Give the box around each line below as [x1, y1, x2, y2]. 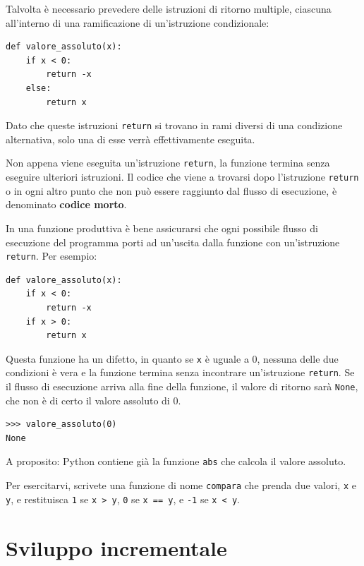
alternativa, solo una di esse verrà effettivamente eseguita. [6, 131, 255, 146]
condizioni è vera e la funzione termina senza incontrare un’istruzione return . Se [6, 365, 355, 380]
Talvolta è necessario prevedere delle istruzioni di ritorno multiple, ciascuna [6, 1, 332, 16]
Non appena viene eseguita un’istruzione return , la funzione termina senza [6, 155, 330, 170]
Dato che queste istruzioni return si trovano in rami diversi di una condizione [6, 118, 343, 133]
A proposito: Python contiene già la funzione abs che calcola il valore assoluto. [6, 454, 346, 469]
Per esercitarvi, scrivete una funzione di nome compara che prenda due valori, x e [6, 478, 356, 493]
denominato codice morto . [6, 197, 127, 212]
